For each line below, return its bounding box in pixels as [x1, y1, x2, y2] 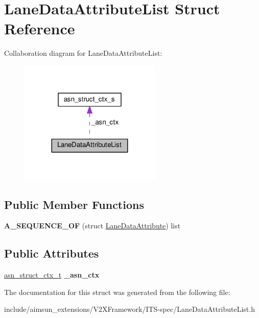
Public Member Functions [4, 196, 144, 212]
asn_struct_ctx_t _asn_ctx [4, 269, 100, 280]
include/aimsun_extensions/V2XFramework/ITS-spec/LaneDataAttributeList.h [4, 304, 255, 314]
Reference [4, 18, 75, 39]
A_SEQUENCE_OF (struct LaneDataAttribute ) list [4, 220, 181, 231]
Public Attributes [4, 245, 99, 261]
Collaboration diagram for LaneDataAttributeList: [4, 48, 162, 58]
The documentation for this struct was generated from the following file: [4, 286, 230, 297]
